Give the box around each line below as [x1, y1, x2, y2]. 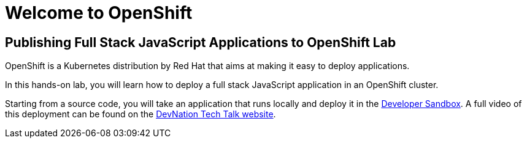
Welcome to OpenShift [5, 2, 193, 23]
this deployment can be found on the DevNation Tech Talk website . [5, 109, 276, 120]
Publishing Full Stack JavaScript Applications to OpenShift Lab [5, 34, 396, 50]
